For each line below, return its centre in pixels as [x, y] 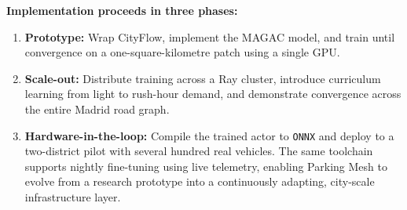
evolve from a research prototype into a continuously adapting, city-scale [200, 181]
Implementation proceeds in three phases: [122, 10]
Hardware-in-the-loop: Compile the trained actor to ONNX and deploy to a [209, 135]
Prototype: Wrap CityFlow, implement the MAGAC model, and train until [210, 36]
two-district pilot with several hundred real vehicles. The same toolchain [199, 151]
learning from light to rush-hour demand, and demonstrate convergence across [213, 94]
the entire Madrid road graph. [97, 109]
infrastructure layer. [73, 197]
